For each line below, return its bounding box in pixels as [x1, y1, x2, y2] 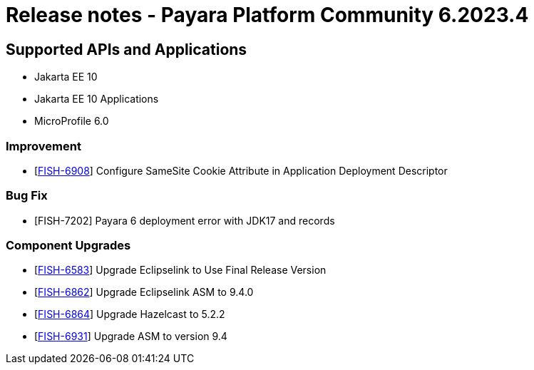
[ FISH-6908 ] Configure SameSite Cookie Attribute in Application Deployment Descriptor [34, 164, 448, 177]
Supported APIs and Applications [6, 40, 247, 58]
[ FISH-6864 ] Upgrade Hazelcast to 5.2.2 [34, 308, 225, 321]
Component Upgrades [6, 238, 131, 253]
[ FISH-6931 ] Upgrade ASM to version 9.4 [34, 330, 227, 343]
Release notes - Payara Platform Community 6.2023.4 [6, 3, 529, 27]
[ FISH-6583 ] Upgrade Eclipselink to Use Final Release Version [34, 264, 327, 277]
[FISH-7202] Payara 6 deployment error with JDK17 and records [34, 214, 335, 227]
